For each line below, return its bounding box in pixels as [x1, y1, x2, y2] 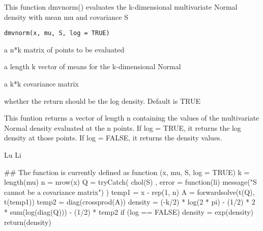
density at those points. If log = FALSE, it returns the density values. [4, 132, 222, 143]
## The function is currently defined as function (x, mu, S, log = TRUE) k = [4, 166, 250, 177]
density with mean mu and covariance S [4, 11, 128, 22]
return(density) [4, 216, 51, 227]
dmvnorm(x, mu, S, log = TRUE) [4, 30, 110, 37]
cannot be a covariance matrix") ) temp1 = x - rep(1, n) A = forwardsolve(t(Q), [4, 186, 255, 197]
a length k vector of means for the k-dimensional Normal [4, 61, 181, 72]
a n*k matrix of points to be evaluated [4, 44, 125, 54]
